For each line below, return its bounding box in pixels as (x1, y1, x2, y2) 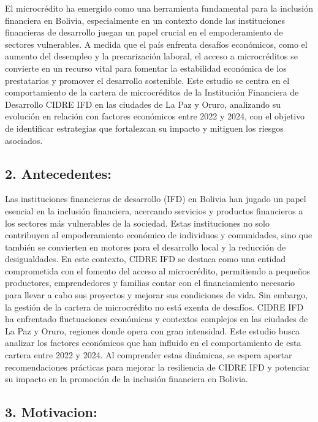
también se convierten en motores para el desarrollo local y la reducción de (5, 240, 286, 253)
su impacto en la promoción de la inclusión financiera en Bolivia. (5, 372, 248, 385)
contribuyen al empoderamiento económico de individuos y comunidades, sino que (5, 228, 312, 241)
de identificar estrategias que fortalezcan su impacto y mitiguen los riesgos (5, 121, 284, 134)
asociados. (5, 134, 43, 146)
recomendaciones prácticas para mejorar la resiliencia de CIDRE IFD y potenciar (5, 360, 310, 373)
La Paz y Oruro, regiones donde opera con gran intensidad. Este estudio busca (5, 324, 300, 337)
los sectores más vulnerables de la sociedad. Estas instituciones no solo (5, 216, 270, 229)
